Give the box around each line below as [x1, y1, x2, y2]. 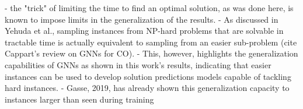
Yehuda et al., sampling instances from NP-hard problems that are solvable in [5, 24, 284, 37]
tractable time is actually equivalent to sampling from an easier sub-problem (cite [5, 36, 297, 48]
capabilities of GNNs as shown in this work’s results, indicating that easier [5, 58, 271, 71]
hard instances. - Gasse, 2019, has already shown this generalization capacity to [5, 82, 290, 94]
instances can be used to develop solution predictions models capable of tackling [5, 70, 291, 82]
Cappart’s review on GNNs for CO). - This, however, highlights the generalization [5, 47, 298, 59]
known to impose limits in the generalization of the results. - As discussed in [5, 13, 278, 25]
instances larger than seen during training [5, 93, 154, 105]
